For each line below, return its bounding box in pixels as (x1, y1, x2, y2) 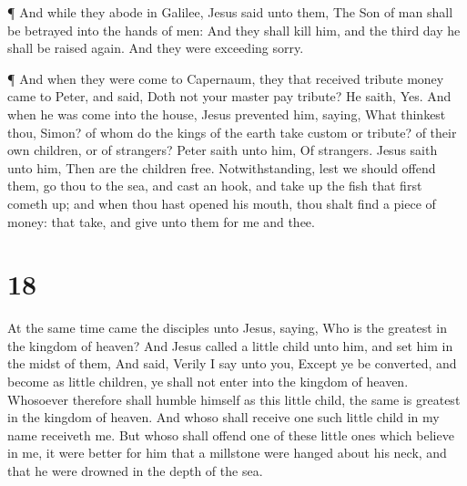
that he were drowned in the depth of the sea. (7, 461, 263, 480)
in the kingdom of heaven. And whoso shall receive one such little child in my (7, 408, 440, 427)
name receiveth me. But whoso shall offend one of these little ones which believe (7, 425, 454, 444)
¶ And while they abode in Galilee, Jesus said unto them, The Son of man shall (7, 3, 453, 21)
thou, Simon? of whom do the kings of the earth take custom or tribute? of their (7, 122, 457, 141)
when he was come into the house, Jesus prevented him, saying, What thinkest (7, 104, 446, 123)
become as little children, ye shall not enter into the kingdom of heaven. (7, 372, 409, 391)
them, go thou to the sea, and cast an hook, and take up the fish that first (7, 176, 422, 195)
